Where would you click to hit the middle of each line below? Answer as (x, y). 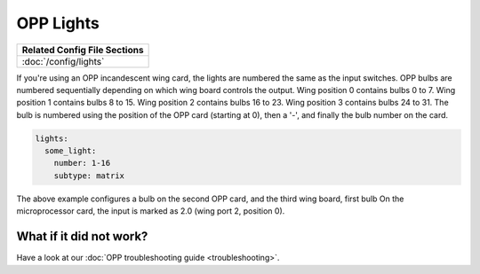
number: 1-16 (82, 163)
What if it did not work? (82, 236)
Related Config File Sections (83, 50)
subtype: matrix (89, 176)
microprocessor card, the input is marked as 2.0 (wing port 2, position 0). (151, 211)
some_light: (71, 151)
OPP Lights (58, 23)
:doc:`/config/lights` (63, 61)
